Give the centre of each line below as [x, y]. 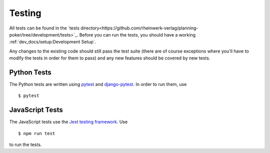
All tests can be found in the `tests [44, 28]
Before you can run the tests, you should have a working [137, 34]
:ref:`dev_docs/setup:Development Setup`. [53, 42]
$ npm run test [37, 133]
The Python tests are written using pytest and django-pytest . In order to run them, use [98, 84]
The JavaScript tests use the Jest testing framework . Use [68, 122]
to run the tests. [25, 144]
